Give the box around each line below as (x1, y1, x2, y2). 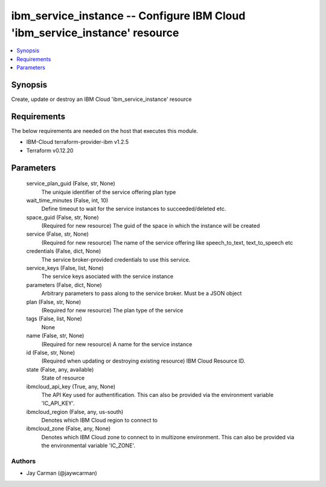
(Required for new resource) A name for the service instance (41, 340, 193, 347)
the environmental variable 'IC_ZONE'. (41, 442, 136, 450)
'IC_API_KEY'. (41, 399, 75, 407)
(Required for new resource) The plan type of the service (41, 306, 184, 314)
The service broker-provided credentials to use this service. (41, 256, 191, 263)
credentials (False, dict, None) (26, 248, 101, 255)
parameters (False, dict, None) (26, 281, 102, 288)
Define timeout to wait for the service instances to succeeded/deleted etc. (41, 205, 226, 213)
